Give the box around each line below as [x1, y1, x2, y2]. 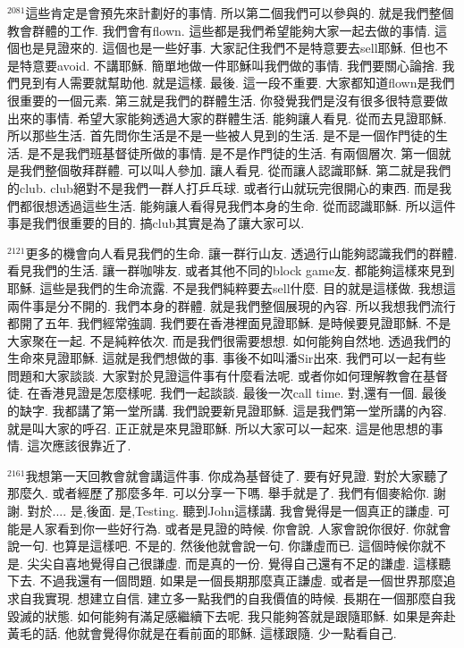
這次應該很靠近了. [27, 436, 131, 455]
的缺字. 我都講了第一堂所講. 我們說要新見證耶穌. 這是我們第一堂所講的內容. [7, 401, 447, 420]
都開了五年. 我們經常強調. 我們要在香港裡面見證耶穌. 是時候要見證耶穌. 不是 [7, 314, 451, 332]
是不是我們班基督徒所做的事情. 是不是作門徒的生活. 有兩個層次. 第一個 [27, 143, 439, 162]
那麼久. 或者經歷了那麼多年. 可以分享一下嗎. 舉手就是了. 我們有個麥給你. [7, 484, 430, 502]
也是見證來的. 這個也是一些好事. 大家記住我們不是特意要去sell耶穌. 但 [19, 38, 424, 57]
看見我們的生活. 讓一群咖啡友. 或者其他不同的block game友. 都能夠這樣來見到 [7, 261, 455, 280]
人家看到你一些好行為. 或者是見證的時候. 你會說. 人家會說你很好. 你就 [31, 518, 439, 537]
